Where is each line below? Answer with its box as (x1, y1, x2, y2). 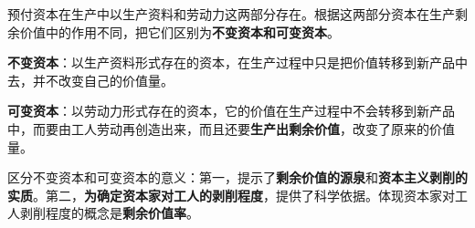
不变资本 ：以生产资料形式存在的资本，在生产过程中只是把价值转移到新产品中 (7, 53, 468, 72)
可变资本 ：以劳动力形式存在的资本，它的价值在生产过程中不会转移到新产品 (7, 101, 455, 120)
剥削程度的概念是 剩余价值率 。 (19, 203, 199, 223)
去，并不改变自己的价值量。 (7, 70, 174, 89)
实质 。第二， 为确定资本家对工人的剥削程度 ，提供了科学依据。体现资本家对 (7, 185, 455, 204)
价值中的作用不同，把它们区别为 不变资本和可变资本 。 (19, 22, 340, 41)
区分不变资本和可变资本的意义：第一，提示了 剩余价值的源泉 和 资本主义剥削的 (7, 168, 468, 187)
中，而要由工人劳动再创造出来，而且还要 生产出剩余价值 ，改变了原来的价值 (7, 119, 455, 138)
